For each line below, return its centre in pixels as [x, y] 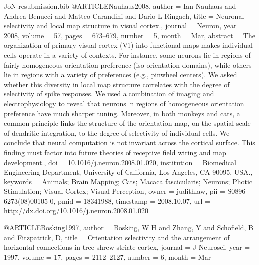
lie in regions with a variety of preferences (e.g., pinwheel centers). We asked [121, 74]
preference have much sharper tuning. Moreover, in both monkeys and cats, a [122, 113]
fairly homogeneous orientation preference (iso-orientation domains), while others [128, 64]
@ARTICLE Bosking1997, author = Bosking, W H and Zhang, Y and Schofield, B [129, 227]
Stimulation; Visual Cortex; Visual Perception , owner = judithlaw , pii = [115, 191]
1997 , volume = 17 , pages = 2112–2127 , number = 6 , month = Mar [108, 256]
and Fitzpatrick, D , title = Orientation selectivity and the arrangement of [117, 237]
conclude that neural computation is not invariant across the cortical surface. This [129, 142]
